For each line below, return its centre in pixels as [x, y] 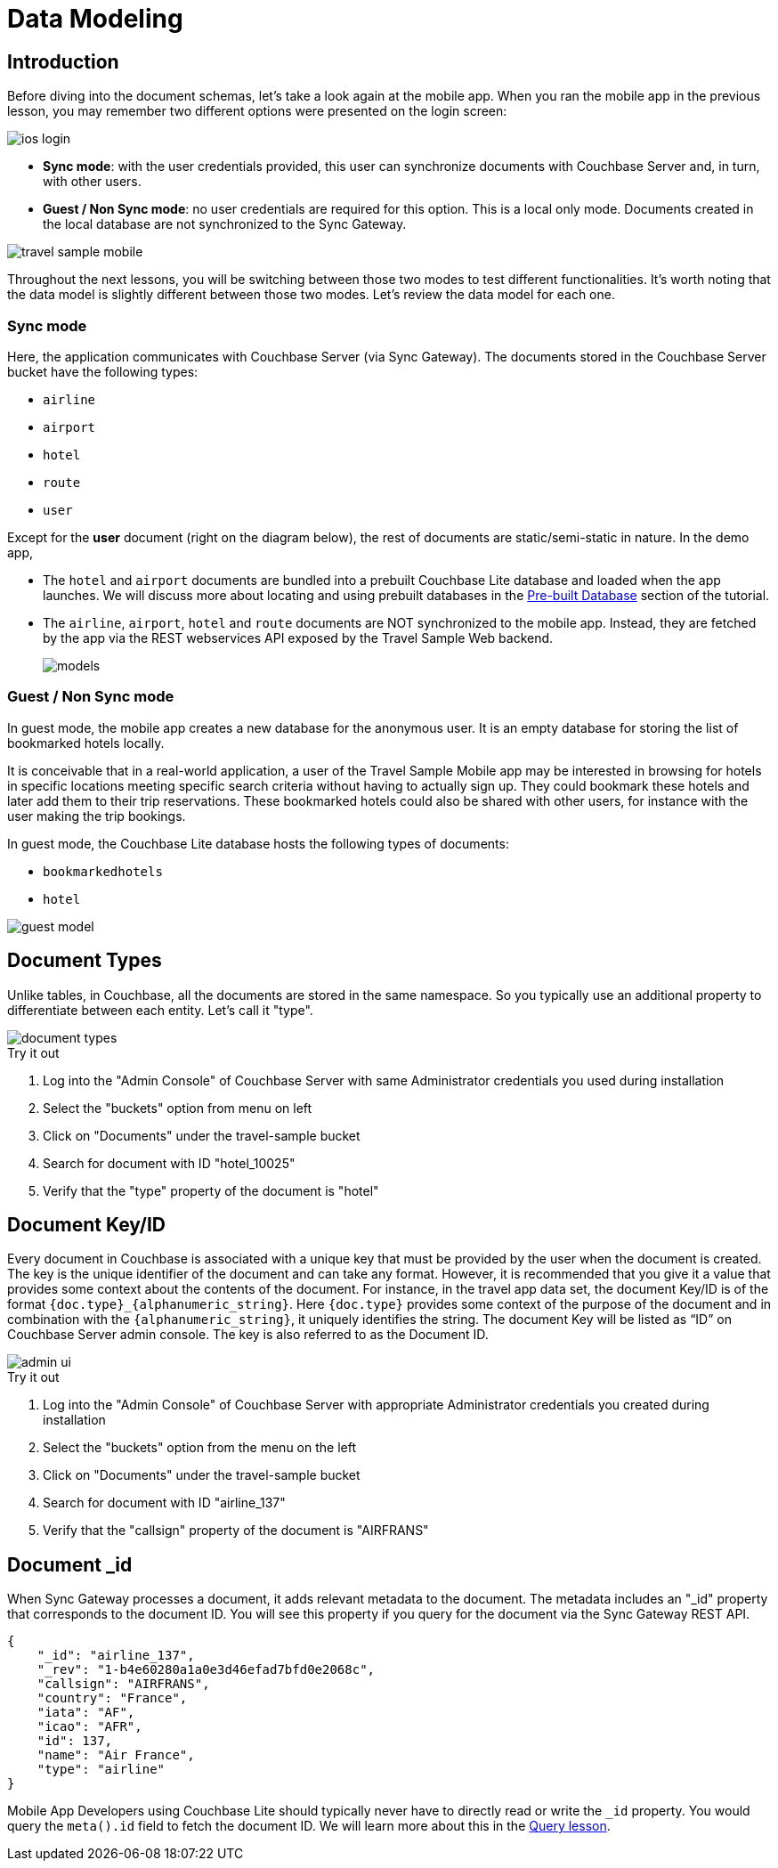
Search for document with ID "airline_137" [164, 1503]
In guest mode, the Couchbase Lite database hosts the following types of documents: [258, 843]
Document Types [85, 961]
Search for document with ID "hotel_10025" [169, 1163]
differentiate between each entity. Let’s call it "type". [160, 1010]
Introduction [63, 61]
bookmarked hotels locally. [86, 743]
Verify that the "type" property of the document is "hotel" [211, 1190]
